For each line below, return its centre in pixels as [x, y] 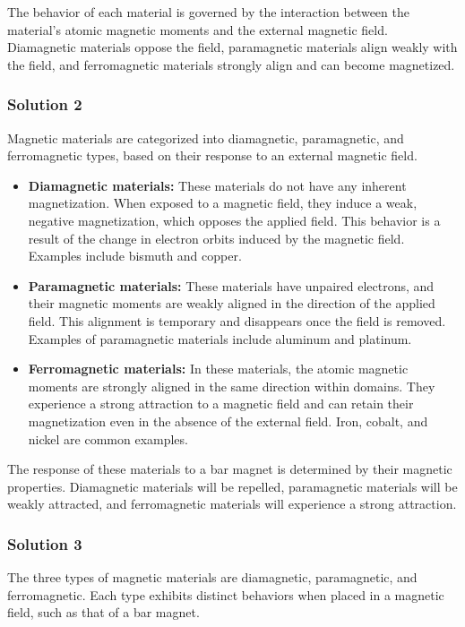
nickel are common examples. [108, 438]
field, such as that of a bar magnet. [103, 612]
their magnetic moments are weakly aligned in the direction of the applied [232, 303]
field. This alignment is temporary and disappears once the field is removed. [237, 320]
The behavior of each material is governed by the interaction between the [208, 12]
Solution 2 [45, 104]
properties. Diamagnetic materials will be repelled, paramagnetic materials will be [232, 486]
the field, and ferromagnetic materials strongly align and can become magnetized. [231, 64]
